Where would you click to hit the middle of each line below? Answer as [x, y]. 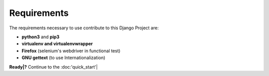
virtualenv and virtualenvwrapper [57, 44]
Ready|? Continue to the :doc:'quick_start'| [54, 67]
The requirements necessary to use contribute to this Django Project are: [84, 28]
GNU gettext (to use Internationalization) [64, 58]
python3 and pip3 [41, 37]
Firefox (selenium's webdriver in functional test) [71, 51]
